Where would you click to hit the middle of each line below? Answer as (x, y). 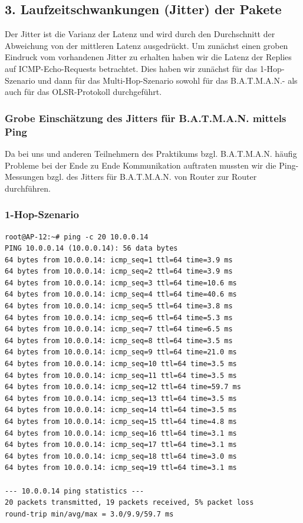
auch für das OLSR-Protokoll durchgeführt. (83, 92)
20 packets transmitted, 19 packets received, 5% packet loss (129, 503)
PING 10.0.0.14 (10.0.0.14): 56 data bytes (91, 249)
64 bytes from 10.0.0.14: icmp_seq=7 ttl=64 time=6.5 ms (119, 329)
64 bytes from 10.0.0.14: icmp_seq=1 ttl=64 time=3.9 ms (119, 260)
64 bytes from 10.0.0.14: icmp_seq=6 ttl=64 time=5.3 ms (119, 318)
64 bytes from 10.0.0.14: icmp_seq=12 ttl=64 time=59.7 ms (123, 387)
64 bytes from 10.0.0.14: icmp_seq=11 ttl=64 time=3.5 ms (121, 375)
